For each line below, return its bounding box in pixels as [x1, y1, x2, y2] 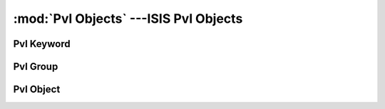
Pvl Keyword [13, 38, 71, 50]
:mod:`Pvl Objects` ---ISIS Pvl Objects [13, 11, 243, 26]
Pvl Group [13, 61, 58, 73]
